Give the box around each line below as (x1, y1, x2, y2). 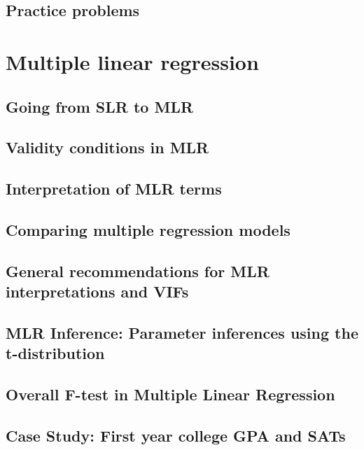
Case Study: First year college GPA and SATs (6, 424, 346, 446)
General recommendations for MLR (6, 260, 269, 281)
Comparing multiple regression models (6, 218, 290, 240)
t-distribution (6, 342, 105, 364)
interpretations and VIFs (6, 281, 189, 302)
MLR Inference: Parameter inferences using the (6, 321, 358, 343)
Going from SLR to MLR (6, 95, 194, 117)
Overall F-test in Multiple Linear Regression (6, 384, 335, 405)
